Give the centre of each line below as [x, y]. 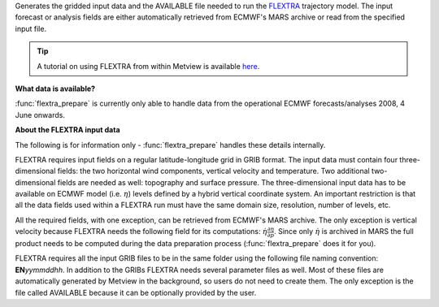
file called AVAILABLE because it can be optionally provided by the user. [136, 292]
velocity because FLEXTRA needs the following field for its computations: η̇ [141, 231]
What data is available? [55, 89]
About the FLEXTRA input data [68, 130]
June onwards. [40, 115]
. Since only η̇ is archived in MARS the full [343, 231]
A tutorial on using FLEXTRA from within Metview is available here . [148, 66]
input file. [31, 28]
